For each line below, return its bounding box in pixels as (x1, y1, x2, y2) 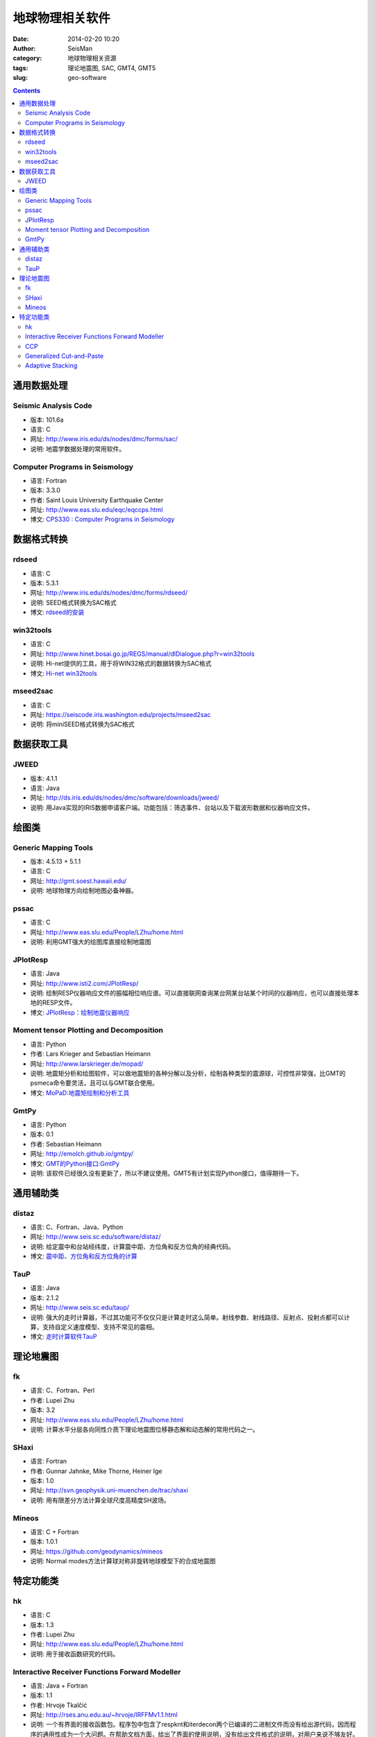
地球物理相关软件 (12, 10, 111, 26)
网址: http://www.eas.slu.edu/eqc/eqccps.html (30, 506, 163, 514)
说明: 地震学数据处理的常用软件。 (30, 445, 125, 453)
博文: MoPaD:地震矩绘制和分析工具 (30, 1088, 130, 1097)
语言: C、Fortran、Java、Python (30, 1223, 124, 1231)
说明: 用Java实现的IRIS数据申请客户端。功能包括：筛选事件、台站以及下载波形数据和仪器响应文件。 (30, 803, 314, 812)
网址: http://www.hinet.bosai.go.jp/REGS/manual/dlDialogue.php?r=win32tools (30, 650, 255, 658)
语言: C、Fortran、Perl (30, 1386, 95, 1394)
